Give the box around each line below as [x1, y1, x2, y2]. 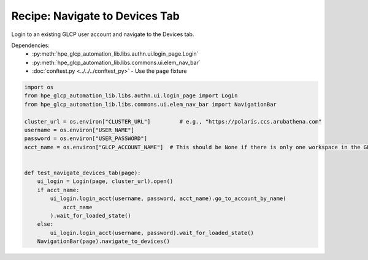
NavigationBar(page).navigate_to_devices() [37, 238, 170, 245]
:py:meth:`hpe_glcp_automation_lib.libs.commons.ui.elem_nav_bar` [32, 59, 201, 66]
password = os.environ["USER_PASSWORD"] [24, 135, 147, 142]
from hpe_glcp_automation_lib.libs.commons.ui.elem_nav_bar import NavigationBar [24, 101, 277, 108]
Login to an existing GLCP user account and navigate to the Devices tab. [11, 31, 194, 38]
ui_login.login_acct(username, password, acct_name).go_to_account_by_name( [50, 195, 286, 202]
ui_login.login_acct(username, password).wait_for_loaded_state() [50, 229, 255, 236]
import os [24, 84, 54, 91]
